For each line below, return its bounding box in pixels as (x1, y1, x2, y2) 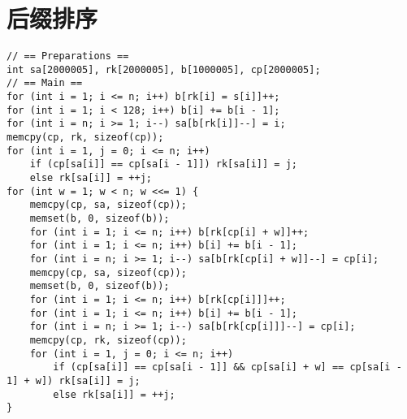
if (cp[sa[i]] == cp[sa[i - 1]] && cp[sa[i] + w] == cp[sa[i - (53, 361, 402, 374)
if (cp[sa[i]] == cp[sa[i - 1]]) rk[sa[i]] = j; (29, 158, 297, 171)
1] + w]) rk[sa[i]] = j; (6, 374, 141, 387)
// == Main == (6, 77, 83, 89)
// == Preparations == (6, 50, 129, 63)
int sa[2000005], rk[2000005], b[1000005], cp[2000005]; (6, 63, 321, 76)
